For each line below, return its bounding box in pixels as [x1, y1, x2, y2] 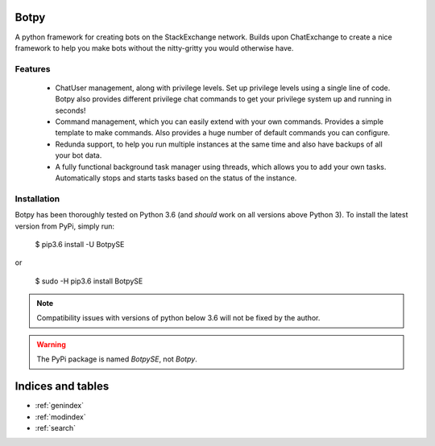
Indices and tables [14, 379, 110, 394]
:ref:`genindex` [35, 401, 85, 411]
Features [14, 63, 51, 74]
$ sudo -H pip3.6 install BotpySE [35, 276, 143, 286]
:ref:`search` [35, 423, 77, 432]
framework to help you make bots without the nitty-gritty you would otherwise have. [14, 43, 294, 52]
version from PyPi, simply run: [14, 221, 115, 231]
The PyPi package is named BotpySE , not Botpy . [36, 354, 197, 364]
